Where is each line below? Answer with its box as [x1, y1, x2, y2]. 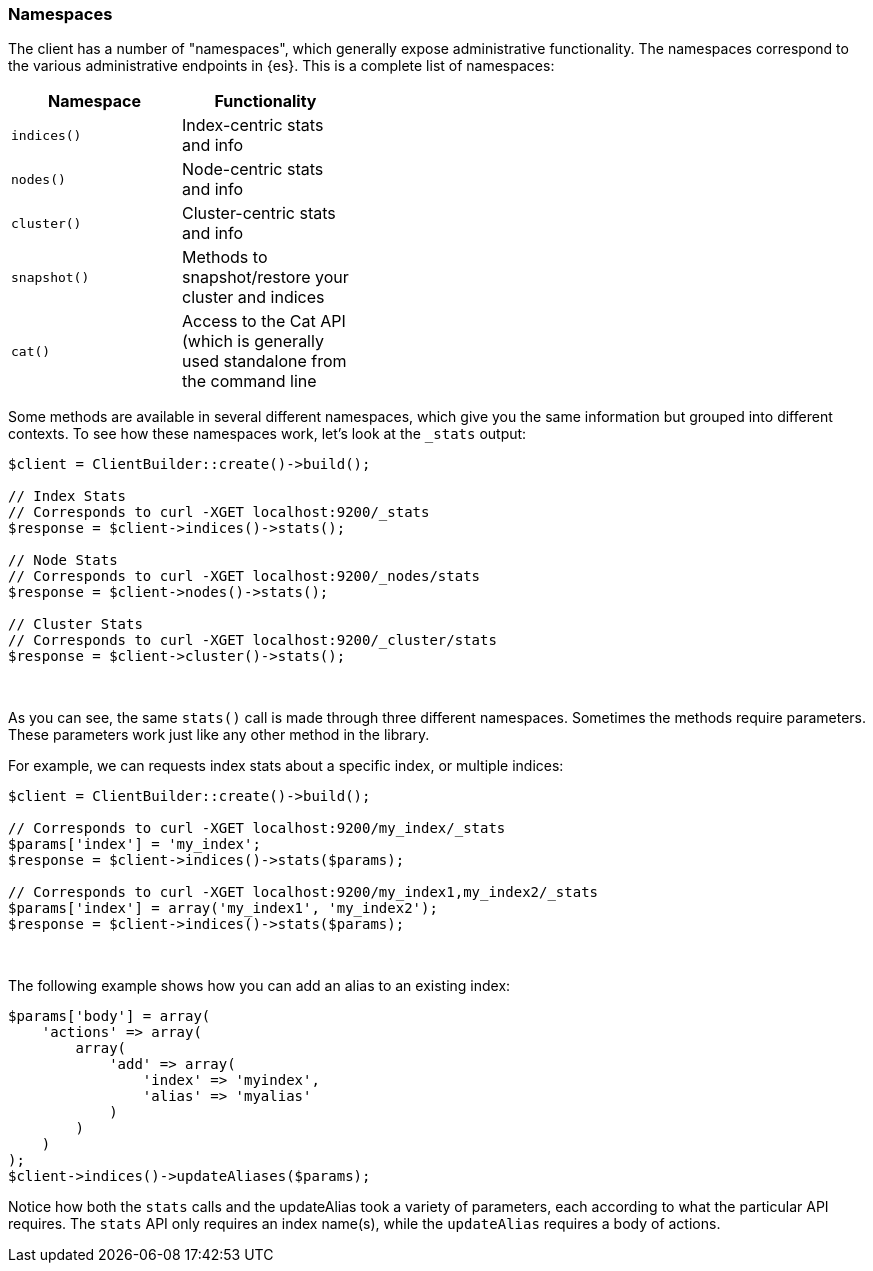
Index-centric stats [182, 115, 324, 136]
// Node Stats [8, 552, 118, 569]
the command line [182, 371, 317, 392]
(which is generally [182, 331, 324, 352]
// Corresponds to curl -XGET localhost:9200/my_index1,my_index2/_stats [8, 884, 599, 901]
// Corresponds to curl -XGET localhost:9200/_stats [8, 504, 430, 521]
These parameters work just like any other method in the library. [8, 726, 430, 744]
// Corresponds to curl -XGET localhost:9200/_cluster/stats [8, 632, 497, 649]
